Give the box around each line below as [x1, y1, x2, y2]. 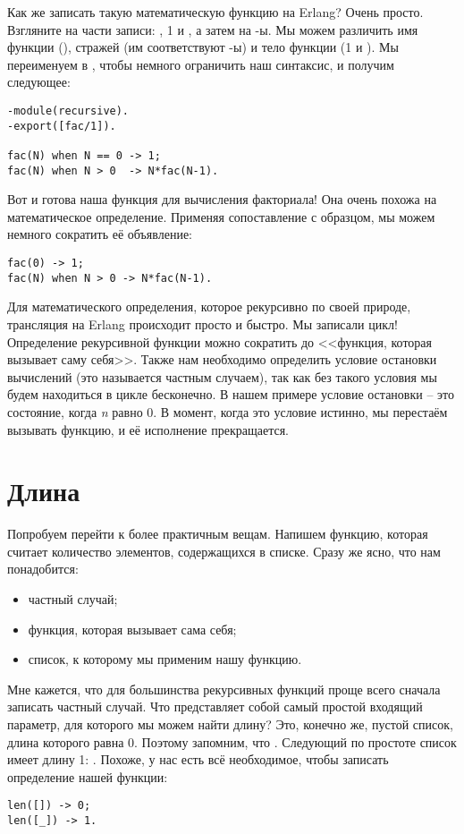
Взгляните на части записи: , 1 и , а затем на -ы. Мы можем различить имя [7, 20, 418, 38]
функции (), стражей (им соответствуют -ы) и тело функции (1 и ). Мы [7, 38, 399, 56]
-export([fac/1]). [7, 119, 116, 132]
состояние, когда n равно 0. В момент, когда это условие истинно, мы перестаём [7, 402, 448, 421]
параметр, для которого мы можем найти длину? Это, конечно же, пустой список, [7, 714, 453, 733]
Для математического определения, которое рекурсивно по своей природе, [7, 297, 411, 316]
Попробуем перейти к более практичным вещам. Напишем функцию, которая [7, 524, 428, 543]
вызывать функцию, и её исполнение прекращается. [7, 420, 289, 438]
